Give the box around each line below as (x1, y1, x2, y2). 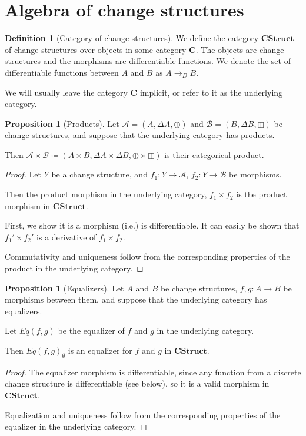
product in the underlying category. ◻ (5, 262, 144, 274)
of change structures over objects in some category (5, 43, 187, 55)
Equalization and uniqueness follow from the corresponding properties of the (5, 408, 281, 421)
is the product (236, 188, 287, 200)
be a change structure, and (51, 168, 148, 180)
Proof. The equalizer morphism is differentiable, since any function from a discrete (5, 365, 301, 378)
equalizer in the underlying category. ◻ (5, 420, 147, 432)
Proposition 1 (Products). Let (5, 117, 119, 129)
